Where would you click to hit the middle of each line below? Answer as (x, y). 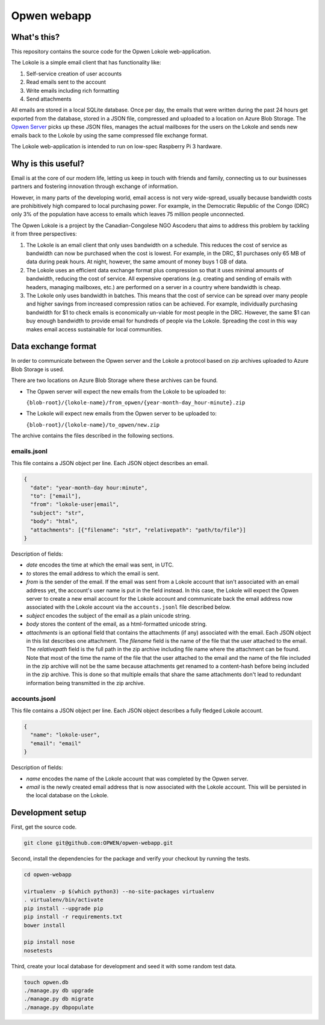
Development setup (49, 813)
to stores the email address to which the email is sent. (93, 573)
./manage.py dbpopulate (59, 1007)
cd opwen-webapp (48, 875)
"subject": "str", (57, 513)
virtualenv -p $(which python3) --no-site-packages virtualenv (119, 891)
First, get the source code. (44, 827)
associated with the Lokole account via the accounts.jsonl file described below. (128, 607)
